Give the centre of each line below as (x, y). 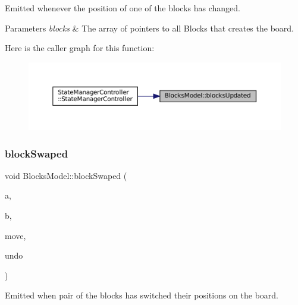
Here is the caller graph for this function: (80, 48)
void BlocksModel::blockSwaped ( (66, 175)
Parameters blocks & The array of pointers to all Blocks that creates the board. (149, 28)
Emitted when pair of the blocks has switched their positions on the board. (142, 295)
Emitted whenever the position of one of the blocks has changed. (123, 8)
